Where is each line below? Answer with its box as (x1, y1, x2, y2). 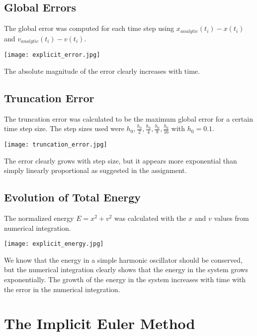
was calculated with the (114, 213, 186, 223)
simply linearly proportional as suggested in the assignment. (4, 165, 187, 175)
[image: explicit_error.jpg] (4, 51, 100, 59)
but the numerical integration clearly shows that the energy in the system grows (4, 264, 248, 275)
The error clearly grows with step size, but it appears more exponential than (4, 155, 237, 166)
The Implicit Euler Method (4, 313, 195, 334)
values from (214, 213, 249, 223)
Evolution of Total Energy (4, 189, 141, 205)
